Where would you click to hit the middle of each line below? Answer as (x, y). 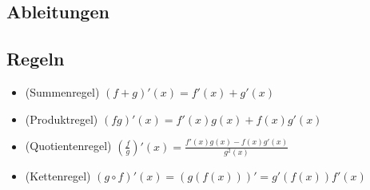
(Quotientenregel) (68, 146)
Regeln (36, 59)
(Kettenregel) (58, 176)
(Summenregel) (62, 91)
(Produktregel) (62, 119)
